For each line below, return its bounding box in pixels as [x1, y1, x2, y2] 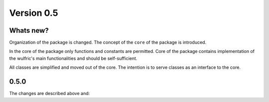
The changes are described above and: [9, 91, 90, 97]
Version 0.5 [9, 7, 58, 18]
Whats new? [9, 26, 49, 35]
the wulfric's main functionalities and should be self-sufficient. [9, 55, 137, 61]
